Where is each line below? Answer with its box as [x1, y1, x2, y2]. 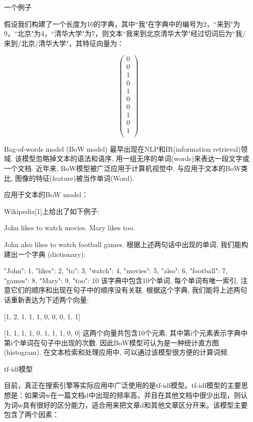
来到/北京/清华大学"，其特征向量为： [4, 38, 124, 48]
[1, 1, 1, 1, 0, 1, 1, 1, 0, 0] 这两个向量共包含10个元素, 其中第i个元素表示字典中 [4, 328, 248, 338]
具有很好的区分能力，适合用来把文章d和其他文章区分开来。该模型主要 [23, 399, 248, 410]
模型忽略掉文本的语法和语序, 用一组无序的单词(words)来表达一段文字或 [22, 153, 250, 164]
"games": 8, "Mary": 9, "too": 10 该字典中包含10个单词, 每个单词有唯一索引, [4, 275, 239, 285]
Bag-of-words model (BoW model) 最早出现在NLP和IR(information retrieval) [4, 143, 241, 154]
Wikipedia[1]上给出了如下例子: [4, 206, 100, 216]
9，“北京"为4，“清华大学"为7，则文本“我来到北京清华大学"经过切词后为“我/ [4, 28, 246, 39]
